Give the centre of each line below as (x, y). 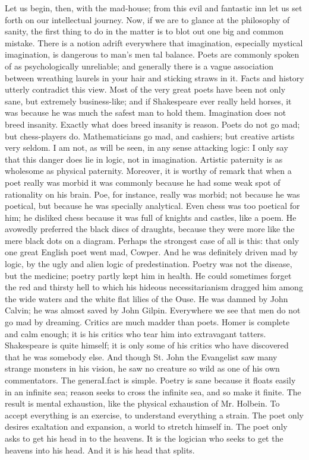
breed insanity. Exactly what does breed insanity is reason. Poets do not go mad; (152, 124)
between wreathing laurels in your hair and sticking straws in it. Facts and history (154, 77)
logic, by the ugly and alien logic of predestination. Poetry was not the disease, (149, 264)
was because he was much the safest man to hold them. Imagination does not (146, 112)
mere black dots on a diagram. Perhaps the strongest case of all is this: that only (152, 240)
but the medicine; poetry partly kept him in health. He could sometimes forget (148, 275)
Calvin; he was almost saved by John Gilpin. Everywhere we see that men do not (153, 310)
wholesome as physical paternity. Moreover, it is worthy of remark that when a (148, 171)
